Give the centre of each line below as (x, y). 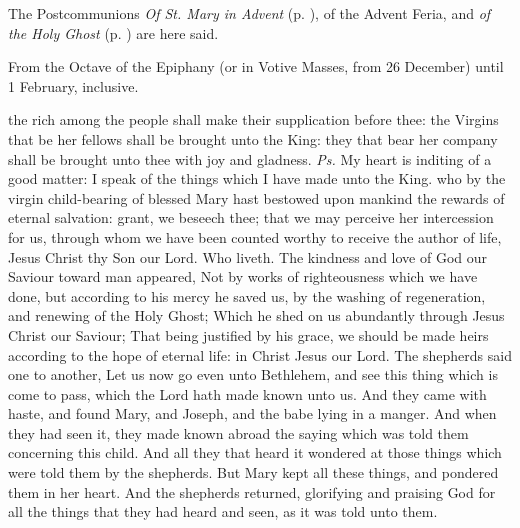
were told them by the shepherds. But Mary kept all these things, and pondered (253, 472)
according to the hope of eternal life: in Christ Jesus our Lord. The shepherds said (260, 354)
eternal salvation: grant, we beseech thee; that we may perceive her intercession (251, 217)
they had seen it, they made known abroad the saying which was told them (238, 432)
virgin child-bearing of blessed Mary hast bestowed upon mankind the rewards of (256, 197)
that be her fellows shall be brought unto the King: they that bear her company (253, 138)
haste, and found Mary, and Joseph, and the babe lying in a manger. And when (252, 413)
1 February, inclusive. (73, 85)
